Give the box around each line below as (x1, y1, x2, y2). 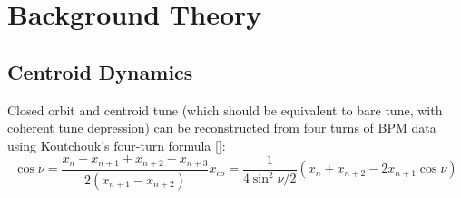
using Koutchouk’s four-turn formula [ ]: (7, 135, 226, 154)
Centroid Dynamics (7, 57, 193, 85)
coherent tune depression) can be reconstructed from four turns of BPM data (7, 118, 436, 137)
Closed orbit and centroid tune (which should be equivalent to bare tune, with (7, 100, 443, 119)
